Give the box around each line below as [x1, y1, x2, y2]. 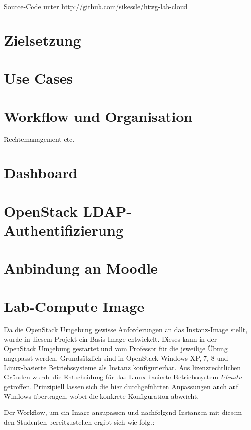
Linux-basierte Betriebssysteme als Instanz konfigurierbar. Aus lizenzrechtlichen [4, 362, 241, 372]
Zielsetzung [4, 30, 81, 50]
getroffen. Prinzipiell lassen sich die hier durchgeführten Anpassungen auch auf [4, 381, 238, 392]
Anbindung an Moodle [4, 258, 158, 278]
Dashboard [4, 163, 78, 183]
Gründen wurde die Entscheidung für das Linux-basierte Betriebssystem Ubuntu [4, 372, 242, 382]
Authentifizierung [4, 220, 123, 240]
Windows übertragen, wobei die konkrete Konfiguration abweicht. [4, 391, 199, 401]
